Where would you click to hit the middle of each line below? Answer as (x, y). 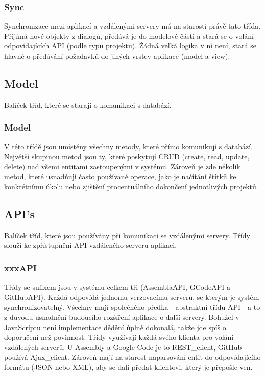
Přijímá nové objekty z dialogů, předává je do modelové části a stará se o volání (129, 35)
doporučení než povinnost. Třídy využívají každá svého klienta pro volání (119, 337)
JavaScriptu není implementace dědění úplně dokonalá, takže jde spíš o (115, 327)
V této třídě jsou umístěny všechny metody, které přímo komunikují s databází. (128, 146)
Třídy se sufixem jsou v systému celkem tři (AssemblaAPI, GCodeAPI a (117, 287)
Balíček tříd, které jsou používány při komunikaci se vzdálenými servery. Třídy (127, 235)
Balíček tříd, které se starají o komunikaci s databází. (88, 104)
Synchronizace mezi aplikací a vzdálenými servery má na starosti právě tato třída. (132, 26)
